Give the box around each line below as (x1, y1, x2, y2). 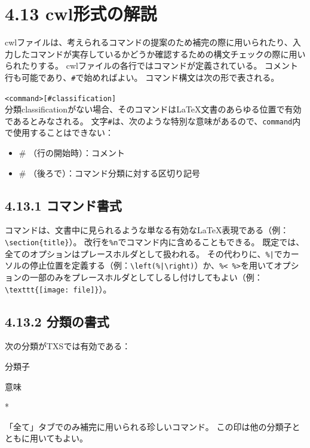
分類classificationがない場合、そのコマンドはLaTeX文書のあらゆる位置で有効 (5, 103, 302, 115)
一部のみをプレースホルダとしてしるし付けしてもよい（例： (29, 271, 263, 284)
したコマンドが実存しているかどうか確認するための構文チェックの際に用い (13, 47, 306, 60)
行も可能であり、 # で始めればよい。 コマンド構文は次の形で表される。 (5, 71, 280, 83)
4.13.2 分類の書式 (5, 312, 109, 330)
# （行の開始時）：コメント (19, 147, 125, 159)
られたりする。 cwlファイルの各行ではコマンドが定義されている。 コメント (5, 59, 299, 72)
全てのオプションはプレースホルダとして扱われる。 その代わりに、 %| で (5, 247, 283, 260)
